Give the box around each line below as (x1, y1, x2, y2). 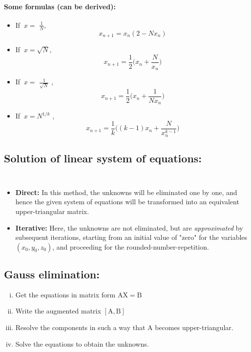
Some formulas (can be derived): (4, 1, 116, 11)
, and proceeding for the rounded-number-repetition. (52, 241, 209, 252)
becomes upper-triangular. (155, 322, 233, 332)
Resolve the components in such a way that (15, 322, 146, 332)
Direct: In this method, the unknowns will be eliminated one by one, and (15, 187, 237, 197)
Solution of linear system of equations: (4, 150, 202, 165)
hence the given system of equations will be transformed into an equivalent (15, 196, 239, 207)
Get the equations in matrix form (15, 289, 116, 299)
